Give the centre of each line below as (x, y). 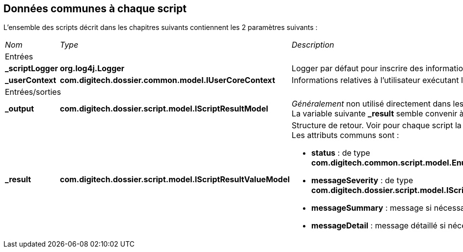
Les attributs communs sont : (345, 135)
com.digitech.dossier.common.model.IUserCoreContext (168, 80)
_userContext (31, 80)
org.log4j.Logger (92, 69)
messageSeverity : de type (362, 181)
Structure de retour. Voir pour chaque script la (377, 126)
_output (20, 109)
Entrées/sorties (33, 92)
